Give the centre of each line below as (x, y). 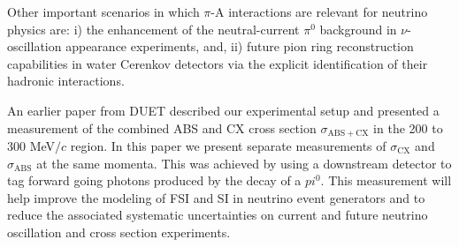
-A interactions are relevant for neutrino (319, 11)
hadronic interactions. (66, 81)
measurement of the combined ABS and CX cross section (162, 127)
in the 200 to (408, 127)
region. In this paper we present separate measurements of (228, 146)
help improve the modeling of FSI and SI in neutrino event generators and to (216, 197)
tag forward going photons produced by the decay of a (154, 180)
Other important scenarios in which (103, 11)
